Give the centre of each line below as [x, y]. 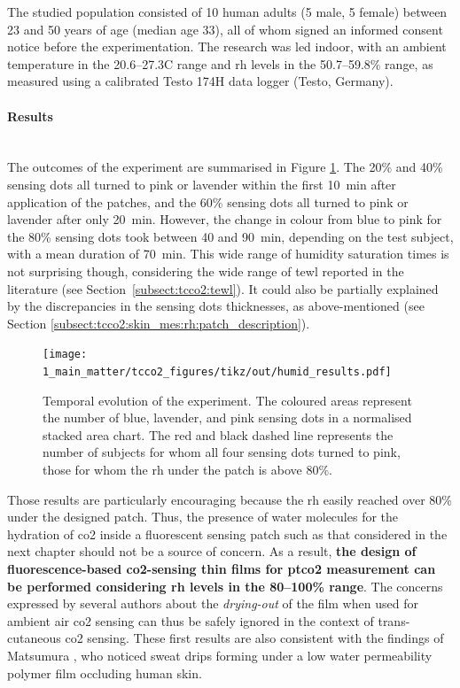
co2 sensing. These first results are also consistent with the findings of [254, 638]
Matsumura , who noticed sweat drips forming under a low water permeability [220, 655]
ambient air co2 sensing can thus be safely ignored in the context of [191, 620]
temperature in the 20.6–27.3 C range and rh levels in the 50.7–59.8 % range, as [220, 63]
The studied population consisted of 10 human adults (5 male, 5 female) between [227, 12]
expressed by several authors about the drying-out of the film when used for [213, 603]
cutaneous [34, 638]
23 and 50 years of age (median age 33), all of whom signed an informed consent [225, 29]
